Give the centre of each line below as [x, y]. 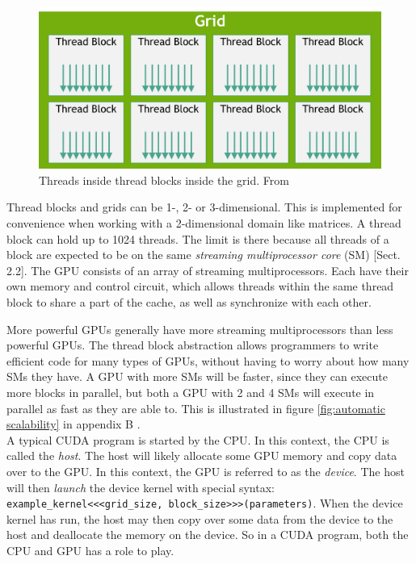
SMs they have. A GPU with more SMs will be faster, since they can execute [197, 376]
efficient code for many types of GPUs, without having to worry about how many [208, 360]
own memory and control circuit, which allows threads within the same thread [200, 286]
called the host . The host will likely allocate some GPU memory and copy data [202, 455]
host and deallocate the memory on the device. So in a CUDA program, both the [208, 535]
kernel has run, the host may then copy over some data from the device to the [200, 518]
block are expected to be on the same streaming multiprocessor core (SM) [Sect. [204, 255]
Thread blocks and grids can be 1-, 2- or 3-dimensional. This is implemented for [204, 207]
